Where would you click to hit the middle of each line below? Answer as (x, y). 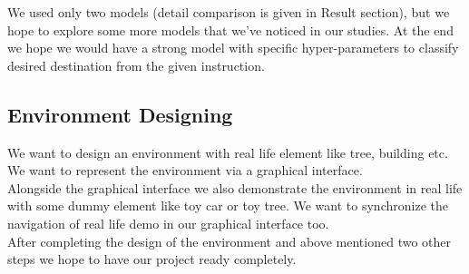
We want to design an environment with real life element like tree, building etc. (228, 152)
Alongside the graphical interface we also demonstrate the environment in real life (235, 187)
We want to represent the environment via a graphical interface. (185, 170)
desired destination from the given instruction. (136, 65)
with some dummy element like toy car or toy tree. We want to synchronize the (228, 205)
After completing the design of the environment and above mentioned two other (230, 241)
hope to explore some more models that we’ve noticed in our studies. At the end (230, 29)
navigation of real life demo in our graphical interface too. (168, 223)
